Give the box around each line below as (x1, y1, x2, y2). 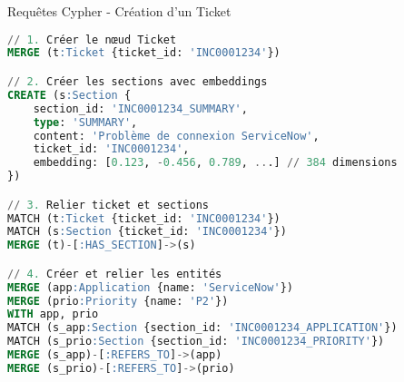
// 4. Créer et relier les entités (7, 267, 222, 280)
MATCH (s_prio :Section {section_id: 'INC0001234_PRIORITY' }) (7, 335, 385, 348)
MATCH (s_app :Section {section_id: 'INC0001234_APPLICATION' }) (7, 321, 398, 335)
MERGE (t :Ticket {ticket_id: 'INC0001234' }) (7, 46, 281, 60)
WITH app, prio (7, 308, 99, 321)
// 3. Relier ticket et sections (7, 198, 209, 211)
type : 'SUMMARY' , (33, 115, 138, 129)
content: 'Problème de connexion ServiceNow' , (33, 129, 320, 142)
